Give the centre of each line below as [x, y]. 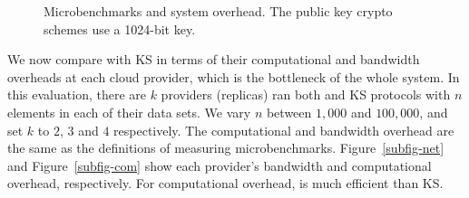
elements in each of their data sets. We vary [129, 112]
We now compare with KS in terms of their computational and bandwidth [214, 59]
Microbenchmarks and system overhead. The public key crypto [218, 11]
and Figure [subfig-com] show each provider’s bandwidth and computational [220, 165]
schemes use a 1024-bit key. [120, 28]
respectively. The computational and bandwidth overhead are [284, 130]
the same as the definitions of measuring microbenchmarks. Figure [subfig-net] [226, 148]
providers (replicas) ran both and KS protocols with [306, 94]
